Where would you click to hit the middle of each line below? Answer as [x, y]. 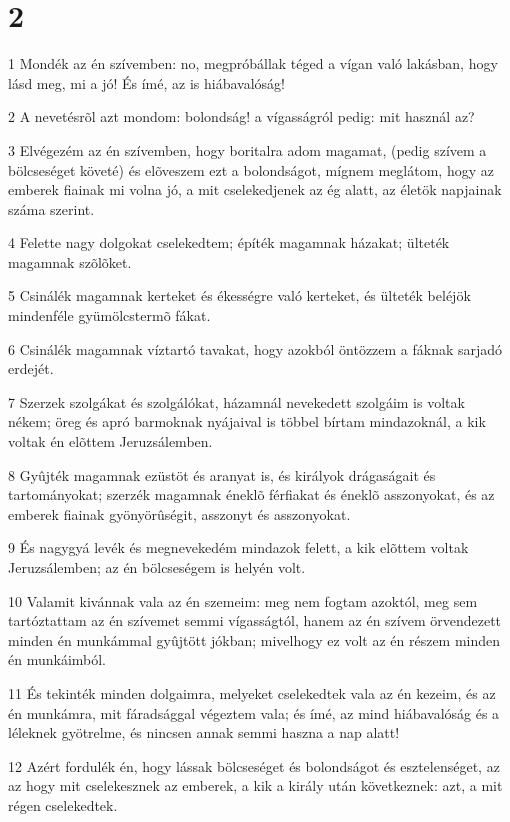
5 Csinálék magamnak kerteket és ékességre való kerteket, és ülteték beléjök [239, 295]
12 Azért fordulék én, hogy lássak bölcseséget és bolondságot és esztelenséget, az [254, 765]
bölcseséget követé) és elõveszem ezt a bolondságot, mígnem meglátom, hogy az [251, 169]
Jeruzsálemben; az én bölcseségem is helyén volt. [157, 567]
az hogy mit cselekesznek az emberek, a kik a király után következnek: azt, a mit [255, 785]
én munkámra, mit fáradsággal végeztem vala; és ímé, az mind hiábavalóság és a [254, 712]
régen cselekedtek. [63, 804]
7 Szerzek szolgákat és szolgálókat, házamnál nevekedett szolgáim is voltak [236, 401]
